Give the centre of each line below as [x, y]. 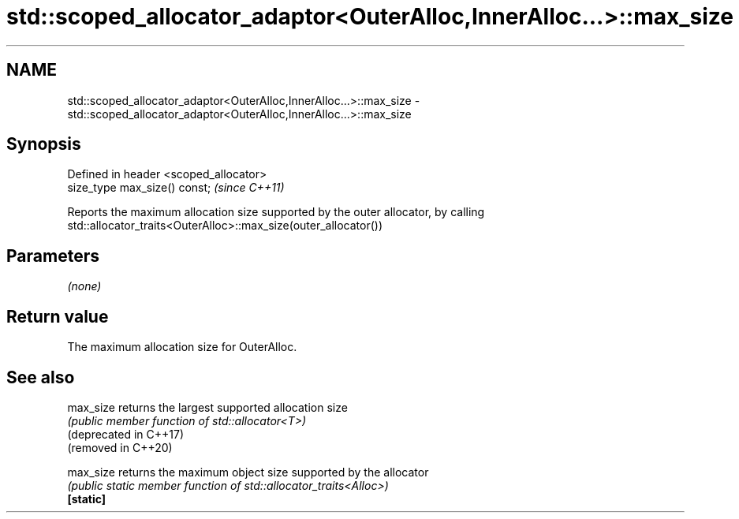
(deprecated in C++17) [126, 434]
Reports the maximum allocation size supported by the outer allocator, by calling [276, 212]
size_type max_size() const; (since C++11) [176, 188]
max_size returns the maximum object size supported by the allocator [248, 472]
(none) [84, 286]
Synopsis [44, 144]
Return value [58, 316]
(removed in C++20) [120, 447]
